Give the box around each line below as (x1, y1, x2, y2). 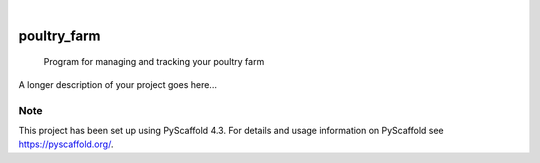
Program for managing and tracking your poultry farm (43, 56, 265, 68)
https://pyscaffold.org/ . (18, 138, 114, 150)
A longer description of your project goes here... (18, 78, 217, 90)
